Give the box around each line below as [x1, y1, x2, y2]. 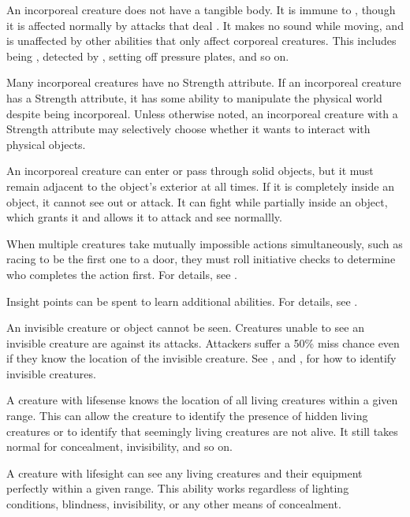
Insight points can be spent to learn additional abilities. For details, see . [6, 292, 358, 309]
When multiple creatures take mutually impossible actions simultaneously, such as [6, 235, 403, 251]
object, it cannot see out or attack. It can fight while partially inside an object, [6, 193, 388, 210]
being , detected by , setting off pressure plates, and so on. [6, 47, 289, 64]
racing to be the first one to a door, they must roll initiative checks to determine [6, 251, 396, 267]
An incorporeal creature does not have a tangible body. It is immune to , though [6, 2, 396, 17]
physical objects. [6, 136, 86, 152]
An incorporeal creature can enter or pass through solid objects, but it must [6, 162, 374, 179]
